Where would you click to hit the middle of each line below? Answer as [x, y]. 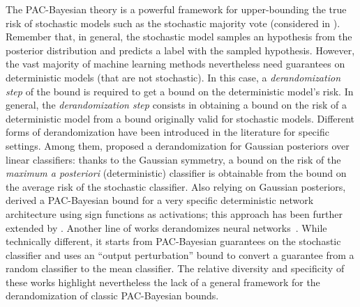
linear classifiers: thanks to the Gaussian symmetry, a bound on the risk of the [173, 159]
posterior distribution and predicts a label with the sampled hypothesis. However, [180, 50]
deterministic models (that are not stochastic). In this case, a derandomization [173, 77]
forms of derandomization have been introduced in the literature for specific [167, 132]
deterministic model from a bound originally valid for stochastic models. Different [180, 118]
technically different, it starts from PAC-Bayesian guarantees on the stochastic [173, 241]
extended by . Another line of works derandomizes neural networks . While [166, 227]
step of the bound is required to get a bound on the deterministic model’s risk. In [180, 91]
